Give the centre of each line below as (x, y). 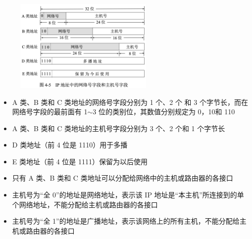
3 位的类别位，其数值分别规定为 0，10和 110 (164, 112)
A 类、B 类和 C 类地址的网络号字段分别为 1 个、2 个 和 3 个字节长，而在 (130, 102)
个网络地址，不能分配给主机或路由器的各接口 (85, 204)
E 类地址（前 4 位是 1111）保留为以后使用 (80, 161)
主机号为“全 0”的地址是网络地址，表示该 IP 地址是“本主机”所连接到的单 (128, 195)
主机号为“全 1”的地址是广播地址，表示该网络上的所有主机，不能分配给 (126, 221)
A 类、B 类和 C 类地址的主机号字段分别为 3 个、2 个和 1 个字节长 (119, 128)
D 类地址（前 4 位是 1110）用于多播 (70, 145)
